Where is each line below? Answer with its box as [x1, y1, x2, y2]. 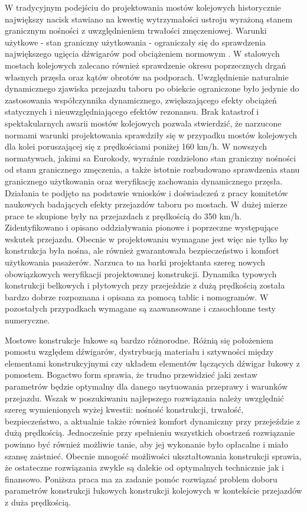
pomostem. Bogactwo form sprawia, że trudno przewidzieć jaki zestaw [5, 368, 257, 381]
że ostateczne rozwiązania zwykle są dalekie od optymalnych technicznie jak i [5, 461, 285, 474]
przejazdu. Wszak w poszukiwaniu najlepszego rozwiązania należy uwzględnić [5, 391, 284, 404]
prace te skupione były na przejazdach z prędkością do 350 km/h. [5, 209, 242, 222]
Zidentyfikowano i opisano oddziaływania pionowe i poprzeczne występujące [5, 221, 279, 234]
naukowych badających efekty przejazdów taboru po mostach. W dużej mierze [5, 198, 288, 210]
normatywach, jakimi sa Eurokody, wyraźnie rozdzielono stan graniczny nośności [5, 151, 296, 164]
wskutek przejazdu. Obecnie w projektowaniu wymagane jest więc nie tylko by [5, 232, 289, 245]
